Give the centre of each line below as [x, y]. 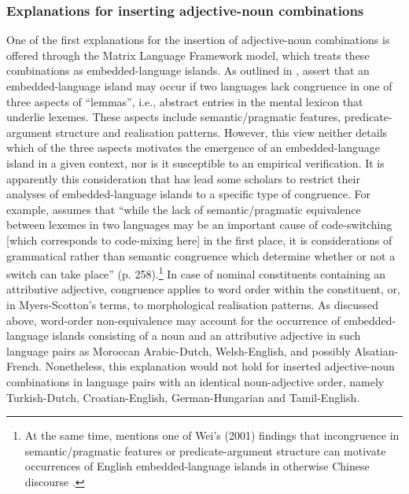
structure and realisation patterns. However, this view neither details [221, 132]
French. [24, 366]
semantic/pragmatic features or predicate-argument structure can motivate [205, 450]
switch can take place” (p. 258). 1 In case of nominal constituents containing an [196, 273]
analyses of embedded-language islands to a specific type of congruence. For [189, 194]
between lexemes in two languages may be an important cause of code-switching [199, 225]
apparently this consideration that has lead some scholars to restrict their [183, 178]
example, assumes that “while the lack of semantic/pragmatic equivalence [184, 209]
